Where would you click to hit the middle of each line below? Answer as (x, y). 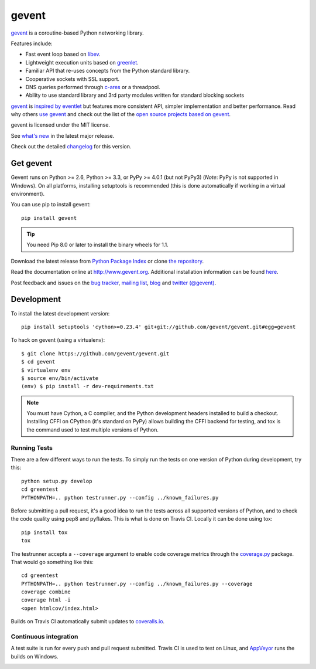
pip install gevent (49, 218)
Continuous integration (44, 637)
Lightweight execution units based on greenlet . (82, 62)
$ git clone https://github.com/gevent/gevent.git (95, 354)
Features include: (32, 43)
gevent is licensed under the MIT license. (61, 125)
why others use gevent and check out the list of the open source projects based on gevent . (121, 114)
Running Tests (32, 447)
